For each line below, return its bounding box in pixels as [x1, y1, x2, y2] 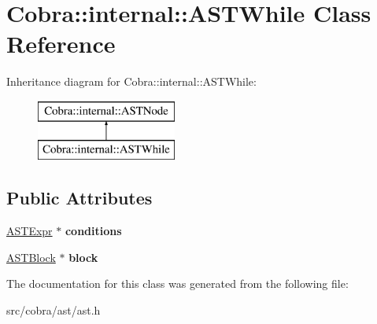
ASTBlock [6, 249, 56, 265]
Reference [6, 28, 116, 60]
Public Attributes [6, 186, 153, 210]
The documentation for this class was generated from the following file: [6, 275, 349, 292]
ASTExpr [6, 223, 53, 239]
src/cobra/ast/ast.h [6, 302, 101, 318]
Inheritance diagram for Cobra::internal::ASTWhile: [6, 73, 257, 90]
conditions [65, 223, 122, 239]
